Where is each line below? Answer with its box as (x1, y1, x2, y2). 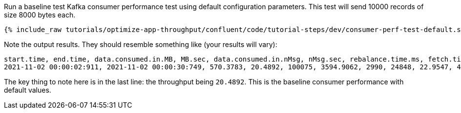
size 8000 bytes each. (4, 11, 76, 19)
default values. (4, 86, 51, 94)
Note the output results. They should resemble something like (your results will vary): (4, 40, 277, 48)
